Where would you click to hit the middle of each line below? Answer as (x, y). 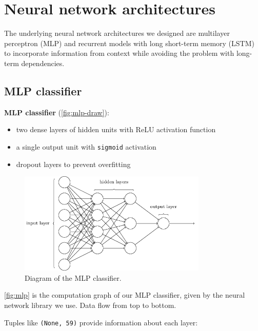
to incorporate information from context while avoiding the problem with (119, 53)
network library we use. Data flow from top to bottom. (90, 305)
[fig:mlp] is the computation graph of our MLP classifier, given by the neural (125, 295)
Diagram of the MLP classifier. (73, 277)
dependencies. (43, 63)
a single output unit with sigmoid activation (86, 146)
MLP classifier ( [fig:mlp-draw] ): (57, 112)
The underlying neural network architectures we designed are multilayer (117, 33)
